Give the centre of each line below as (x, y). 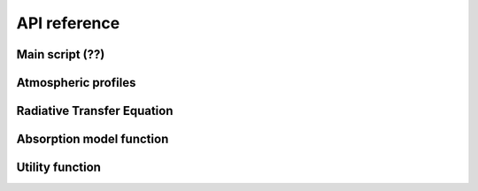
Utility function (59, 168)
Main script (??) (61, 54)
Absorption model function (93, 139)
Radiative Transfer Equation (95, 111)
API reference (68, 23)
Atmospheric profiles (76, 83)
